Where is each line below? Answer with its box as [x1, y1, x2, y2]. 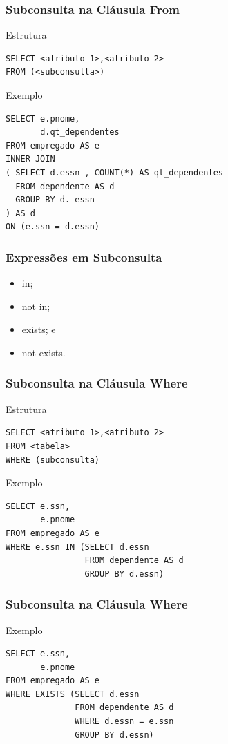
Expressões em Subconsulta [6, 248, 162, 265]
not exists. [21, 345, 66, 359]
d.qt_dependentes [40, 127, 120, 137]
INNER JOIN [6, 154, 55, 164]
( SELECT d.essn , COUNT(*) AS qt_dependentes [6, 167, 223, 178]
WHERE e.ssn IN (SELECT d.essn [6, 542, 149, 552]
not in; [21, 298, 50, 313]
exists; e [21, 322, 56, 336]
